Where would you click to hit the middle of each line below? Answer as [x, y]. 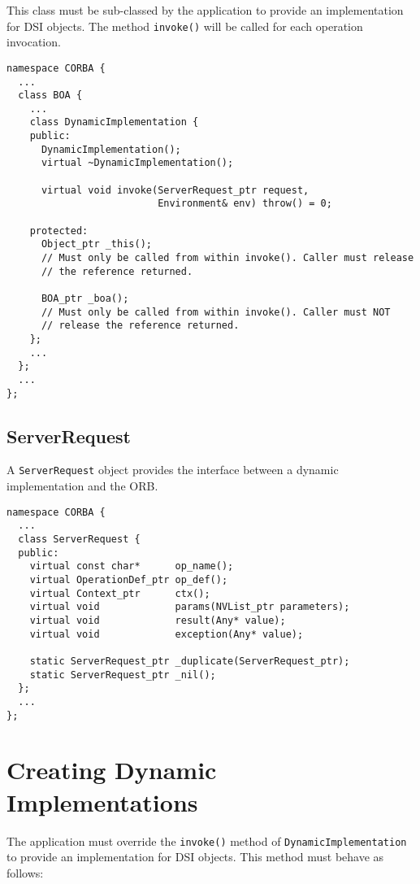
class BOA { [50, 96]
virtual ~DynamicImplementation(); [137, 163]
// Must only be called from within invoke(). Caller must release [227, 258]
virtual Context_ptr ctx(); [120, 593]
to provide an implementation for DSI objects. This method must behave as [195, 857]
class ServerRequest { [79, 540]
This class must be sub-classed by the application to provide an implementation [205, 10]
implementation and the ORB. [82, 486]
